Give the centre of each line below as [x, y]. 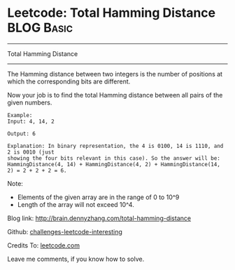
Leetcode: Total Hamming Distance [112, 13]
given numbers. [30, 102]
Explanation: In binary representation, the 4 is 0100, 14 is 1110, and [115, 146]
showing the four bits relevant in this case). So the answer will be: [114, 158]
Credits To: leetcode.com [44, 245]
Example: [20, 115]
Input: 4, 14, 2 [31, 121]
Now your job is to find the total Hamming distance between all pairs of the [115, 95]
